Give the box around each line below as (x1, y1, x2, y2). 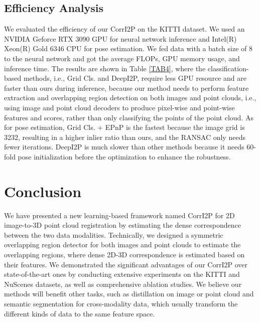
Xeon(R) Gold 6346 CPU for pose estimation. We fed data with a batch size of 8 (4, 43, 253, 54)
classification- (207, 63, 249, 73)
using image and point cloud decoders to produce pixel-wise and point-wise (4, 102, 235, 112)
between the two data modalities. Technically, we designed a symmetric (4, 229, 223, 240)
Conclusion (4, 181, 82, 201)
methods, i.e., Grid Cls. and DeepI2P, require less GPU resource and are (23, 73, 246, 83)
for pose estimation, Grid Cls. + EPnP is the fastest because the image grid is (4, 122, 245, 132)
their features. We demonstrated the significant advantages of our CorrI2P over (4, 259, 247, 269)
